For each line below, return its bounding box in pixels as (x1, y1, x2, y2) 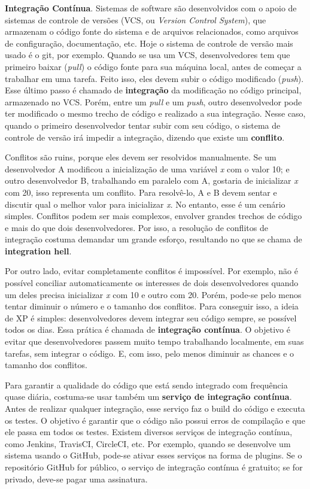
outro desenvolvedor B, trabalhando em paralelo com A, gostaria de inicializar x (5, 174, 298, 187)
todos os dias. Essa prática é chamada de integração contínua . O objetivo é (5, 323, 290, 336)
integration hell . (5, 244, 72, 257)
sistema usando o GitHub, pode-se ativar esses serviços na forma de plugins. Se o (5, 449, 302, 461)
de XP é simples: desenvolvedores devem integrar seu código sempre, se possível (5, 311, 297, 324)
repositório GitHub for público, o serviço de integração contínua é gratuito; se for (5, 460, 303, 473)
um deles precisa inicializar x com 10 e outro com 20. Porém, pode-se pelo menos (5, 288, 302, 300)
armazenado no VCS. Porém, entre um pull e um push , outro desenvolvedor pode (5, 95, 302, 108)
